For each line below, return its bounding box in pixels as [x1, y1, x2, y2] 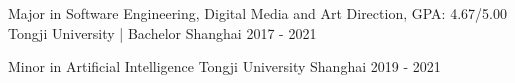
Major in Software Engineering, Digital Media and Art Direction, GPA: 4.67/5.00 [8, 3, 507, 23]
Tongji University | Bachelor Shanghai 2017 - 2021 [8, 22, 317, 43]
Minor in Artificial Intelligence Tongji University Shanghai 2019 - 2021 [8, 56, 441, 77]
